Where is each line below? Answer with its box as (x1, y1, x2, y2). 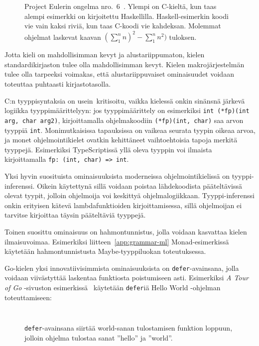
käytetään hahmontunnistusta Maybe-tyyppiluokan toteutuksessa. (4, 246, 206, 256)
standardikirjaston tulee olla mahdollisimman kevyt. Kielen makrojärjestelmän (4, 59, 245, 69)
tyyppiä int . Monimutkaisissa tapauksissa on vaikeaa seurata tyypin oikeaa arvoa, (4, 124, 256, 135)
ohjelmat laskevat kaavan (24, 31, 101, 42)
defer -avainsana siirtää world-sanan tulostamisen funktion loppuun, (24, 323, 233, 333)
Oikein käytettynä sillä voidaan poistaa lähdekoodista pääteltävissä (37, 180, 243, 191)
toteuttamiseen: (4, 292, 52, 302)
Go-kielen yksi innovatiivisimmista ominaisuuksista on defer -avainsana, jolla (4, 262, 239, 273)
